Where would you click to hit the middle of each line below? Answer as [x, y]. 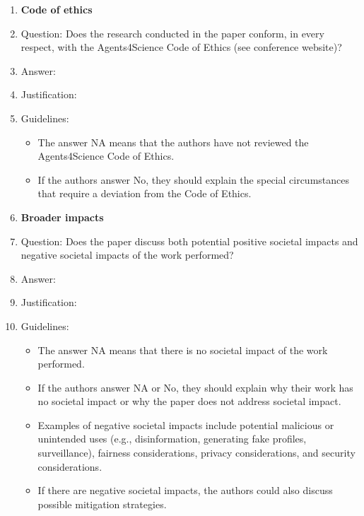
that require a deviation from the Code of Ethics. [145, 193]
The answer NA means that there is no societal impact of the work [183, 350]
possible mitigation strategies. [102, 504]
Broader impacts [62, 217]
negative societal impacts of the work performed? [127, 255]
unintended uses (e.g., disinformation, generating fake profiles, [172, 439]
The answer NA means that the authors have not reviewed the [173, 142]
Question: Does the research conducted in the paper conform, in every [172, 33]
